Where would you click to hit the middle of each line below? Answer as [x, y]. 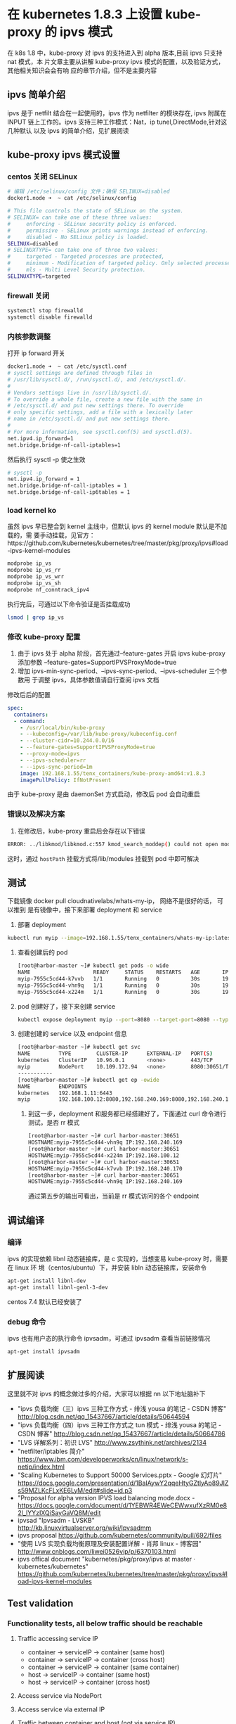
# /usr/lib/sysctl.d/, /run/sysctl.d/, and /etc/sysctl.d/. [97, 379]
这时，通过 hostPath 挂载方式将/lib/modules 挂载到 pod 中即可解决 [103, 858]
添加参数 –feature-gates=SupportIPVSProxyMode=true [97, 662]
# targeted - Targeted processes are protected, [86, 257]
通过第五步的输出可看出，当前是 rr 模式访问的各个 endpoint [113, 1196]
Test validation [40, 1603]
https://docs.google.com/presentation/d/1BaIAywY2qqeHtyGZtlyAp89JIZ [123, 1483]
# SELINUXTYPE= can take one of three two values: [83, 250]
